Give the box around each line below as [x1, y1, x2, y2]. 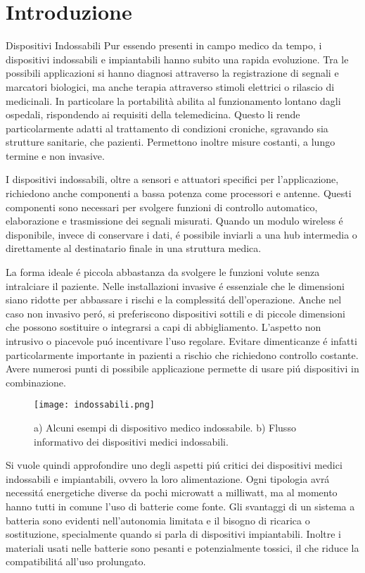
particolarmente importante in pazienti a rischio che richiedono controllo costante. [6, 347, 359, 362]
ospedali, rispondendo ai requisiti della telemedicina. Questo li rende [6, 107, 300, 122]
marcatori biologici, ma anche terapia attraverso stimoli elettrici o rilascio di [6, 79, 335, 94]
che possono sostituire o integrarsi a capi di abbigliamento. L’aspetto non [6, 320, 321, 334]
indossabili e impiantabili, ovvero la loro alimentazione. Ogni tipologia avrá [6, 471, 330, 486]
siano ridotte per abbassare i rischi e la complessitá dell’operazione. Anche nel [6, 292, 342, 307]
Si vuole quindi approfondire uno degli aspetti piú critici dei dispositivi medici [6, 458, 342, 472]
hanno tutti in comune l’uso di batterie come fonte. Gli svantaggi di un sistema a [6, 499, 355, 513]
